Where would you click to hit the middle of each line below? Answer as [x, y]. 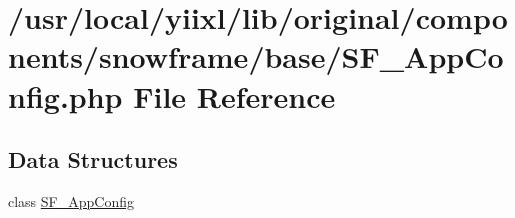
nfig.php [65, 95]
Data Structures [93, 159]
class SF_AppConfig [71, 200]
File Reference [234, 95]
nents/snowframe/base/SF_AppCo [256, 56]
